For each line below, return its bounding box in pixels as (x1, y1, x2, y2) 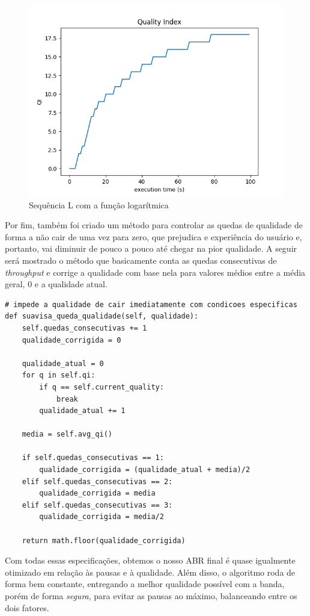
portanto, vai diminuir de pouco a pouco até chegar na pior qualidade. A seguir (5, 242, 297, 255)
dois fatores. (5, 601, 49, 614)
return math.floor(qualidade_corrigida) (22, 536, 186, 545)
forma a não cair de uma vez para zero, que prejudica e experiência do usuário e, (5, 230, 302, 243)
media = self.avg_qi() (22, 430, 112, 439)
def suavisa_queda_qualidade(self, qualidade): (5, 312, 199, 321)
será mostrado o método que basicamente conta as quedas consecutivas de (5, 254, 277, 266)
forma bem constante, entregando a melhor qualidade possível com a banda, (5, 577, 285, 590)
